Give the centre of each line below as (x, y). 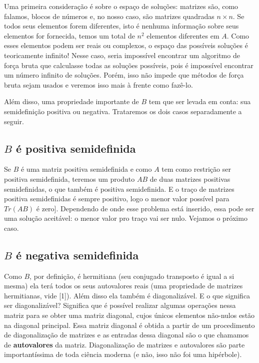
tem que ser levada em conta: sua (200, 101)
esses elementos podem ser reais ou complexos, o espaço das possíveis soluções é (126, 45)
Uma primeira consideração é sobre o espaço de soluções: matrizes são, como (121, 6)
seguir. (14, 121)
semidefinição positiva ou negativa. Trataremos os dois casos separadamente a (123, 111)
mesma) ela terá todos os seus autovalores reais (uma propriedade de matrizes (123, 286)
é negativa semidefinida (77, 255)
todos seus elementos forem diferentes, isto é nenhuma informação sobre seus (121, 26)
